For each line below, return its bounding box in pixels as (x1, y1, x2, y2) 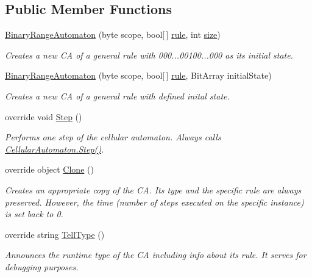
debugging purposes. (5, 260, 79, 273)
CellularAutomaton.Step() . (5, 142, 104, 155)
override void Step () (5, 110, 82, 123)
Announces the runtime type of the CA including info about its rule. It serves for (5, 248, 307, 261)
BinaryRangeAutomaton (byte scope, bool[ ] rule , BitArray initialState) (5, 69, 272, 82)
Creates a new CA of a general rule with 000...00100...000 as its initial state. (5, 48, 293, 61)
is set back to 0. (5, 207, 63, 220)
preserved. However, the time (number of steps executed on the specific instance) (5, 195, 304, 208)
